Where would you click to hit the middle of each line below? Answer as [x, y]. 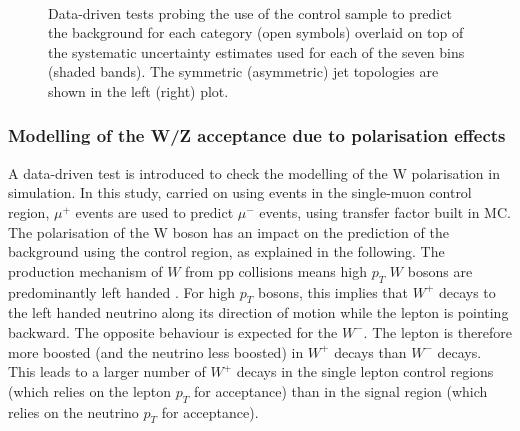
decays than [370, 351]
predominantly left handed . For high [122, 291]
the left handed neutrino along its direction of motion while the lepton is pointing [258, 312]
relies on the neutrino [73, 411]
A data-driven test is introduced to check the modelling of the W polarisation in [254, 172]
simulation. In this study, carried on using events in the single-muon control [240, 192]
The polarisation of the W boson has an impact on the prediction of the [228, 231]
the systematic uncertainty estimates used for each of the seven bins [256, 51]
